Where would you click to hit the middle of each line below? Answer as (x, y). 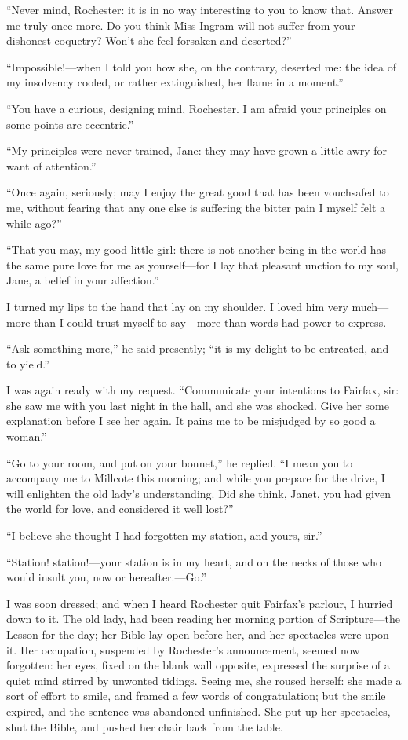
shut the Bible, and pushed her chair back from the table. (145, 726)
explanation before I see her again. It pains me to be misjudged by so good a (191, 421)
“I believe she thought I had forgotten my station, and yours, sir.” (164, 535)
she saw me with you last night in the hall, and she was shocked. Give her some (198, 405)
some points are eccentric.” (70, 124)
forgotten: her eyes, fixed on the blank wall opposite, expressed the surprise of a (198, 665)
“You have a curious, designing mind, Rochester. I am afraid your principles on (197, 108)
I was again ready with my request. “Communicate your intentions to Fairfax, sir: (203, 390)
